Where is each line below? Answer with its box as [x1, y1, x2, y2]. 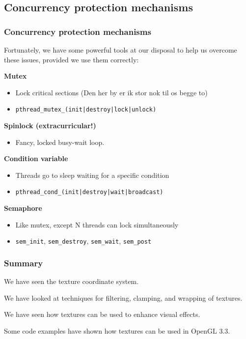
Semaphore [4, 203, 42, 213]
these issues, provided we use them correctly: [4, 54, 139, 64]
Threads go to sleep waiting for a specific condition [15, 169, 169, 180]
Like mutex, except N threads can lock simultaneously [15, 219, 179, 229]
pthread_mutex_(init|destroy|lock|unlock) [15, 106, 157, 113]
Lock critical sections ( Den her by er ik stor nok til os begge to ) [15, 87, 208, 97]
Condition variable [4, 153, 68, 164]
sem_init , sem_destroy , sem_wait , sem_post [15, 236, 152, 246]
